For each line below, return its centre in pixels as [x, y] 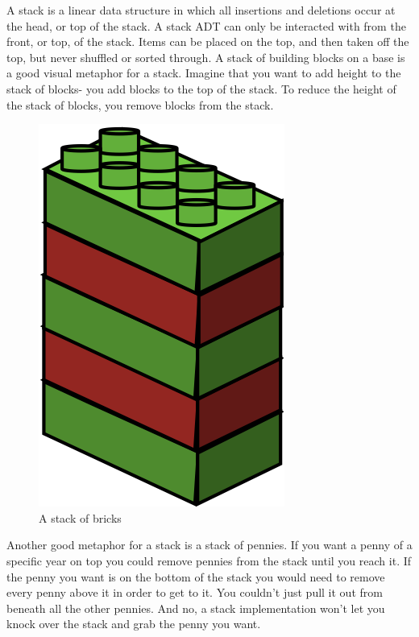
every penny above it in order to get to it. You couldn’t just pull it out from [195, 592]
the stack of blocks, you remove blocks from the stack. [140, 104]
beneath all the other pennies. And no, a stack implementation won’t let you [196, 608]
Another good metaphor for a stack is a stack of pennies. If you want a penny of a [209, 545]
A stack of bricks [80, 517]
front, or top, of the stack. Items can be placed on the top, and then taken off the [208, 41]
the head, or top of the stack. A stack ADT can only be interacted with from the [206, 25]
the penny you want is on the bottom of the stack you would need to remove [196, 576]
